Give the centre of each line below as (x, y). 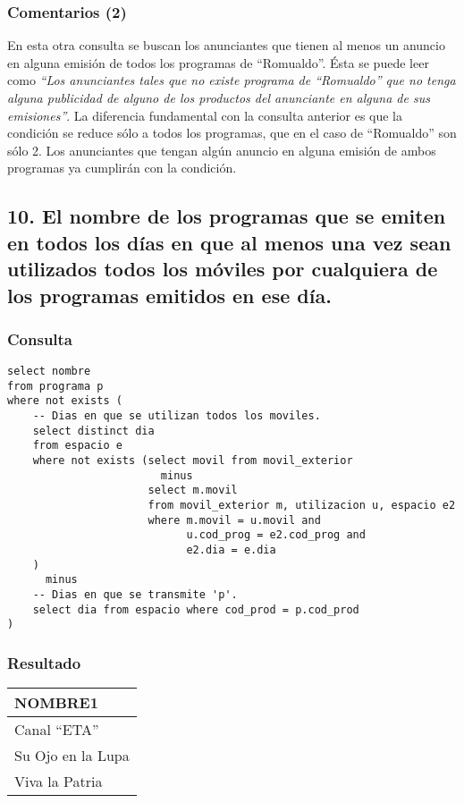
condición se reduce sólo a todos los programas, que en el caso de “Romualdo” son (232, 133)
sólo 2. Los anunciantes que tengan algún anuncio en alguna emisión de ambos (222, 150)
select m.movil (193, 490)
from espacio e (77, 446)
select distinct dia (93, 431)
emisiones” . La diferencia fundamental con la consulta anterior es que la (205, 115)
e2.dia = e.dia (231, 550)
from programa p (55, 386)
